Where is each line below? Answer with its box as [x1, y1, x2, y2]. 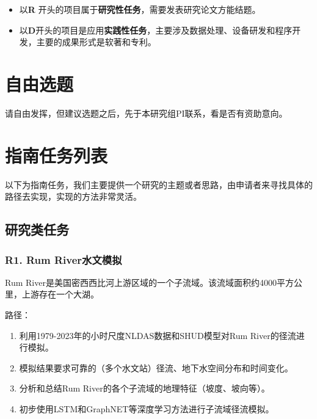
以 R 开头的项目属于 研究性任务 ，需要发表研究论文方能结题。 [19, 3, 261, 15]
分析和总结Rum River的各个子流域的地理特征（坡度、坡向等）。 [19, 382, 270, 395]
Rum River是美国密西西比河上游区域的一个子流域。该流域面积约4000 [5, 275, 277, 288]
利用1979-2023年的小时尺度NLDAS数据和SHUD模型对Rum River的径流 [19, 329, 296, 341]
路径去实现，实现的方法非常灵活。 [5, 190, 142, 203]
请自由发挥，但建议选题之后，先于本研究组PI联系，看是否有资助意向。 [5, 106, 288, 119]
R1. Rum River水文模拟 [5, 252, 122, 267]
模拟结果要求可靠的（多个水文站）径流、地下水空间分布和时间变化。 [19, 361, 293, 374]
